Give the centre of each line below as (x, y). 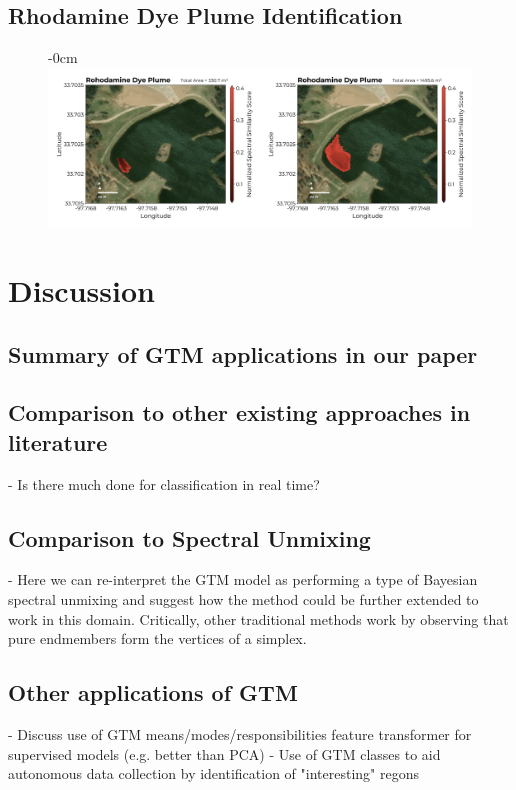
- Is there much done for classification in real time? (164, 483)
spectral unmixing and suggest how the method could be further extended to (243, 598)
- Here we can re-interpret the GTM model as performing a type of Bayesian (243, 579)
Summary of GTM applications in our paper (243, 353)
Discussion (81, 289)
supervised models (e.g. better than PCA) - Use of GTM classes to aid (224, 753)
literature (58, 441)
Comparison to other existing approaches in (239, 412)
